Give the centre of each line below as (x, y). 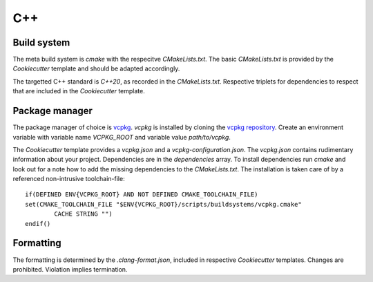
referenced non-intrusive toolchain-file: (69, 179)
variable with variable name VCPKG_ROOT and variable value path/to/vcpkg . (122, 137)
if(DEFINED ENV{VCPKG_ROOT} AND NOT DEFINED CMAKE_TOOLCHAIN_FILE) (142, 195)
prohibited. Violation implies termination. (70, 269)
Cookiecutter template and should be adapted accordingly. (96, 68)
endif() (38, 224)
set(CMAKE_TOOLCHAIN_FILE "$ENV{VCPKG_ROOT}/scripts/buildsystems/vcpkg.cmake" (163, 204)
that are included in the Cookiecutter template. (79, 91)
